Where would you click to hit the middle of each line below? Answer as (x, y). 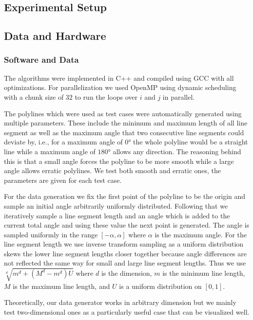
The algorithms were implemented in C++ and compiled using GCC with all (119, 78)
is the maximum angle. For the (201, 234)
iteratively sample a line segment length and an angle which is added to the (117, 215)
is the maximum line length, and (61, 286)
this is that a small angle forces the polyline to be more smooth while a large (119, 161)
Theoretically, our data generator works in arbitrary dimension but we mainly (120, 302)
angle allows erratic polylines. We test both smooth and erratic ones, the (113, 170)
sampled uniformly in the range (51, 234)
